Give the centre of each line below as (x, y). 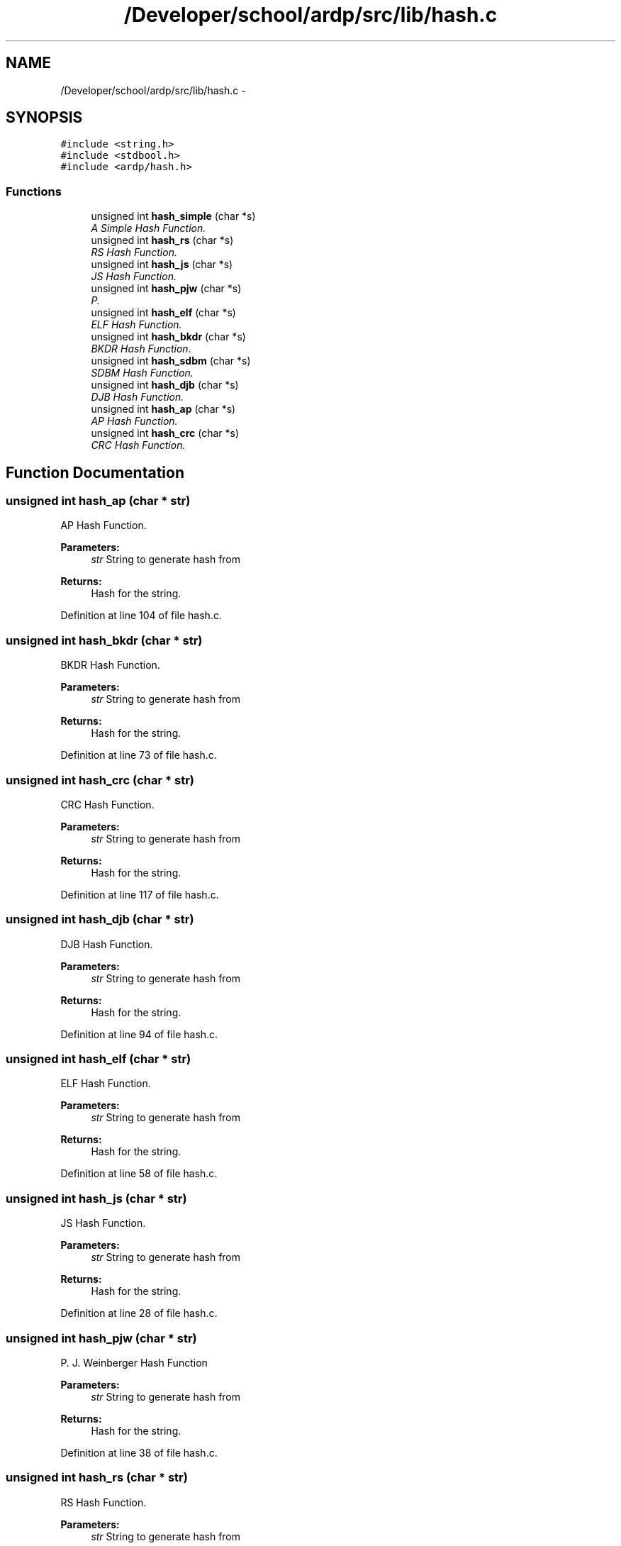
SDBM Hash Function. (142, 373)
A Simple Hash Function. (149, 228)
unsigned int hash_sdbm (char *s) (171, 361)
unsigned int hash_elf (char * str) (99, 1059)
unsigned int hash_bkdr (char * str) (104, 640)
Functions (34, 191)
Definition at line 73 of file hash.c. (139, 755)
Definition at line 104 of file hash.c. (141, 616)
